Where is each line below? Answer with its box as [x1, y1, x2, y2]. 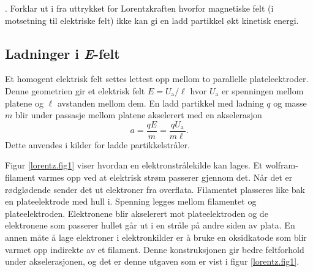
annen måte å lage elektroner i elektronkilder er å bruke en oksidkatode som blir [5, 230, 307, 243]
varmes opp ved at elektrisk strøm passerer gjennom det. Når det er [38, 171, 293, 184]
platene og [5, 96, 43, 109]
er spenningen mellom [221, 84, 304, 97]
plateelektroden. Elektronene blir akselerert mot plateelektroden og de [5, 206, 268, 219]
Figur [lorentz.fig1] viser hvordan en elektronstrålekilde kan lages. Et [5, 159, 263, 172]
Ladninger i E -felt [5, 43, 120, 62]
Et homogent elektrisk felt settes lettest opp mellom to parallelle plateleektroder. [5, 72, 309, 85]
